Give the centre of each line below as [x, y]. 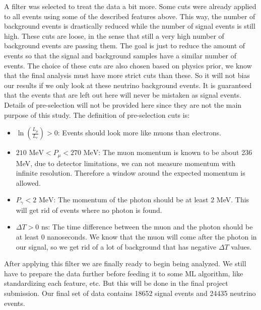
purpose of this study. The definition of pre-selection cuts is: [97, 114]
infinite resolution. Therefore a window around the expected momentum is [130, 173]
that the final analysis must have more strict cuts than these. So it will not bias [127, 75]
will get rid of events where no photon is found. [89, 210]
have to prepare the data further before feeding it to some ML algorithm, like [124, 273]
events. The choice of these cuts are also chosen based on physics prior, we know [128, 65]
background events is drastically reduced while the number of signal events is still [130, 26]
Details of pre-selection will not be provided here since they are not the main [123, 104]
